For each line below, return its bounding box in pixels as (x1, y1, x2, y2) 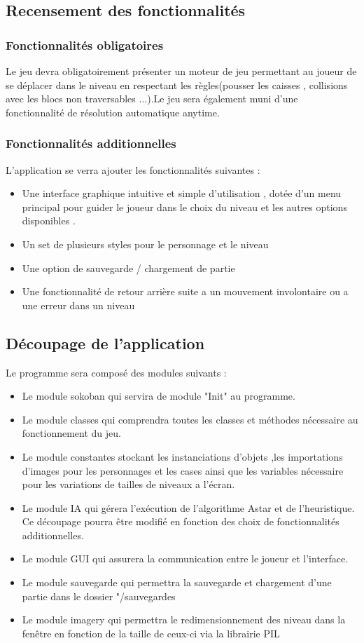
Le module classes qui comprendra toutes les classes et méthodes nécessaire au (22, 412, 358, 426)
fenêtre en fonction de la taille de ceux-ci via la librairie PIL (22, 625, 280, 640)
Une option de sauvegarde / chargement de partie (22, 260, 235, 275)
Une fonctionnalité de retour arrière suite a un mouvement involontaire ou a (22, 284, 349, 299)
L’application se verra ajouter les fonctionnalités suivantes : (6, 162, 260, 177)
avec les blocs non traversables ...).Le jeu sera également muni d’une (6, 91, 298, 106)
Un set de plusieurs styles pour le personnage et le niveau (22, 236, 269, 251)
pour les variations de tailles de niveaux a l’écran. (22, 477, 235, 492)
